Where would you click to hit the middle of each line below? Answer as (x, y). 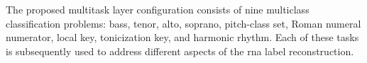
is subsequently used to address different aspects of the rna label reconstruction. (180, 51)
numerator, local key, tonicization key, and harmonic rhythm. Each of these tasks (182, 37)
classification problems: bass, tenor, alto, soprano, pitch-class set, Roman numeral (183, 23)
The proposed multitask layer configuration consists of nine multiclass (158, 9)
